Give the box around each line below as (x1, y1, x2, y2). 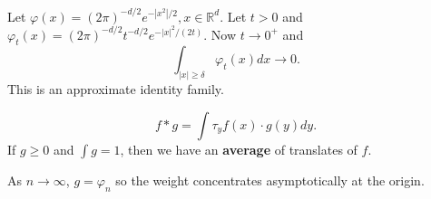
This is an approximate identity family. (7, 80, 224, 99)
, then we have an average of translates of (120, 139, 358, 158)
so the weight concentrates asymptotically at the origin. (115, 170, 425, 189)
